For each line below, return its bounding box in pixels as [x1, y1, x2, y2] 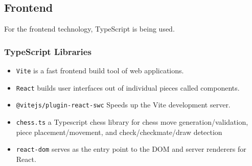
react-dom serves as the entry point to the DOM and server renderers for [16, 144, 246, 154]
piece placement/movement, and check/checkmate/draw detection [16, 126, 222, 137]
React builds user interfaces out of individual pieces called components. [16, 82, 240, 93]
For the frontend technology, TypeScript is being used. [4, 23, 175, 34]
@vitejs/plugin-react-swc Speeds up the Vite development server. [16, 99, 231, 110]
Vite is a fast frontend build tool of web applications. [16, 65, 184, 76]
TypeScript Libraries [4, 45, 91, 58]
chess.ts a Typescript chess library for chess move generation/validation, [16, 116, 248, 127]
